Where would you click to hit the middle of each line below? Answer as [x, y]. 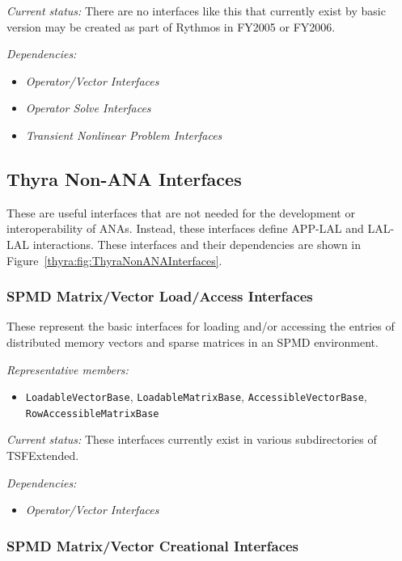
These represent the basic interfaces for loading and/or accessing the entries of [201, 326]
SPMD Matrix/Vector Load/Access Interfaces [160, 296]
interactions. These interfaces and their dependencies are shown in [197, 244]
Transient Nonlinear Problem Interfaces [124, 135]
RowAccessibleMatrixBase [92, 413]
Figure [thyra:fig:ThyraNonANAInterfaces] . [114, 260]
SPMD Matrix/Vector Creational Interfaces [153, 545]
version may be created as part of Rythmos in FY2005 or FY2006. [171, 26]
